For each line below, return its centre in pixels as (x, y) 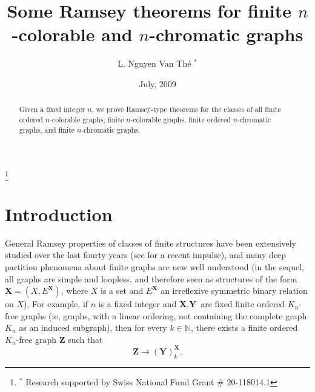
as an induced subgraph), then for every (93, 327)
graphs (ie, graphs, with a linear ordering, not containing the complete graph (164, 315)
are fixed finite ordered (243, 304)
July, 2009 (157, 83)
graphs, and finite (47, 129)
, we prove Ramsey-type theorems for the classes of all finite (186, 109)
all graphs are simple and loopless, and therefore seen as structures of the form (151, 278)
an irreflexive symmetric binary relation (234, 291)
